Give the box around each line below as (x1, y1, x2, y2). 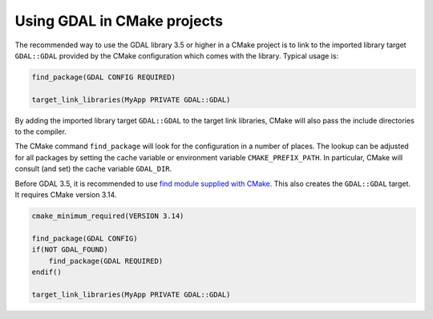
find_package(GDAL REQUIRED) (48, 256, 164, 265)
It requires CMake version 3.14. (14, 190, 117, 200)
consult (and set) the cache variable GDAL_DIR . (14, 164, 172, 174)
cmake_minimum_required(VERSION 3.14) (31, 212, 184, 220)
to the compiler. (14, 127, 67, 136)
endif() (31, 267, 62, 277)
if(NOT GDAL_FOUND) (31, 245, 108, 254)
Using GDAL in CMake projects (14, 12, 224, 30)
